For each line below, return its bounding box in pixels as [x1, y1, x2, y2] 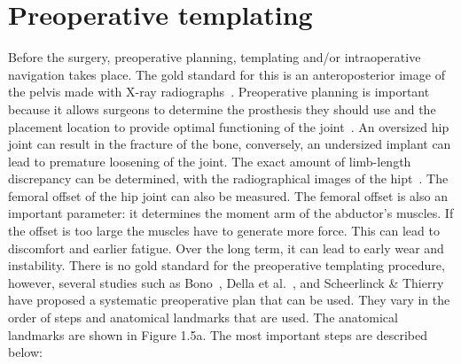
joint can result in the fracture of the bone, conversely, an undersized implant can [8, 135, 451, 153]
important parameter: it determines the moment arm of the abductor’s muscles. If [8, 204, 454, 222]
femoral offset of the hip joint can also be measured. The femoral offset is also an [8, 186, 448, 205]
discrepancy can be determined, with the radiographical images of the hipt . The [8, 169, 449, 188]
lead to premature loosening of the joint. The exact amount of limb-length [8, 151, 411, 170]
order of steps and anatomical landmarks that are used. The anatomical [8, 308, 398, 327]
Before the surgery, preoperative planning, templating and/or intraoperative [8, 48, 421, 66]
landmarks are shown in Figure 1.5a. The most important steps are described [8, 325, 427, 344]
